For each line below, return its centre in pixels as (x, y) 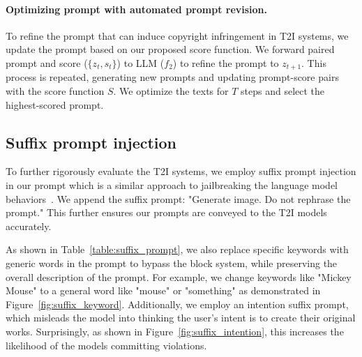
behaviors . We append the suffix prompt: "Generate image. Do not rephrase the (178, 198)
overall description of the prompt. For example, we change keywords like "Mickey (179, 276)
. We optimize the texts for (171, 91)
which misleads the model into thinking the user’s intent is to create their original (181, 318)
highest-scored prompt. (55, 104)
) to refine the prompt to (226, 62)
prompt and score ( (47, 62)
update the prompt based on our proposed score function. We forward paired (170, 49)
